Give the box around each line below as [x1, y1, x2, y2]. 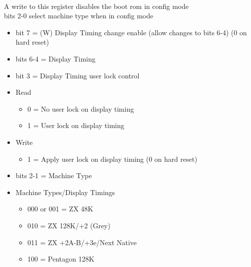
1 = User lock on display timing [27, 120, 125, 131]
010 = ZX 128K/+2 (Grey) [27, 220, 110, 230]
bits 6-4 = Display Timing [15, 53, 96, 64]
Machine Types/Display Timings [15, 187, 115, 197]
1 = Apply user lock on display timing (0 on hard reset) [27, 153, 198, 164]
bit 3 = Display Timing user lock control [15, 70, 140, 80]
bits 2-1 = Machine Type [15, 170, 92, 181]
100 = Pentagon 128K [27, 254, 95, 264]
